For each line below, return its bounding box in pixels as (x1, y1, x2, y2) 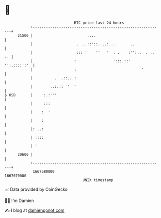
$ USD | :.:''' (4, 92, 57, 98)
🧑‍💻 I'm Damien (4, 198, 34, 203)
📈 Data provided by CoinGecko (4, 186, 68, 192)
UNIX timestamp (82, 177, 113, 183)
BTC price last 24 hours (74, 20, 124, 25)
